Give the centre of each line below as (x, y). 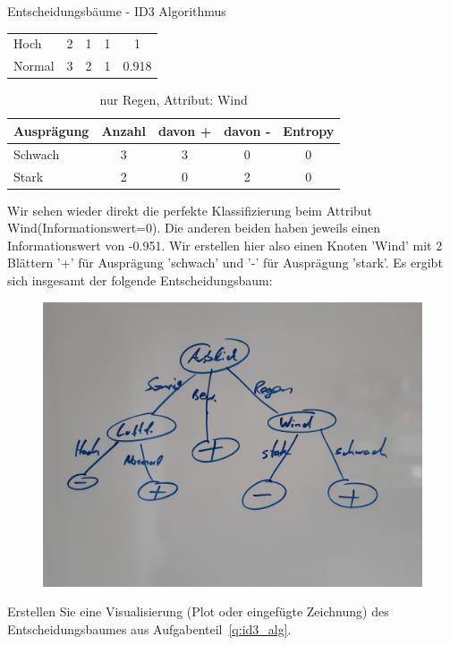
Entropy (309, 130)
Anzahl (123, 130)
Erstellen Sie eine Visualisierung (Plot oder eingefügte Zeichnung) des (198, 611)
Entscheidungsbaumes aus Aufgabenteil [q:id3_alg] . (149, 628)
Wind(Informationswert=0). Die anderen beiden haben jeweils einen (194, 228)
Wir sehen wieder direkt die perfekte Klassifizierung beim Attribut (190, 210)
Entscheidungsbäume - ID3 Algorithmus (117, 11)
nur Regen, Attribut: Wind (174, 100)
